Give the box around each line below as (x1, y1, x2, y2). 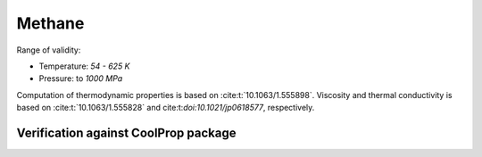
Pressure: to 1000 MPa (38, 73, 123, 84)
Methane (16, 13, 85, 33)
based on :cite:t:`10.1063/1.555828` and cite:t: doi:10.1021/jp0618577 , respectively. (16, 103, 315, 113)
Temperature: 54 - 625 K (38, 61, 130, 71)
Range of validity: (16, 45, 81, 55)
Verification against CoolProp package (16, 125, 237, 140)
